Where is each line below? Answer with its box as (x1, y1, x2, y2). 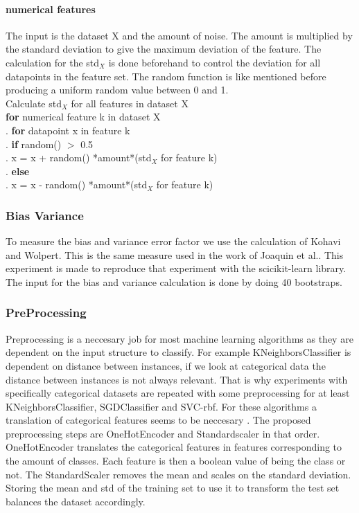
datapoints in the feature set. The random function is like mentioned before (6, 69, 326, 83)
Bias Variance (6, 206, 84, 224)
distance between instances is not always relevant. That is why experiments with (6, 372, 348, 386)
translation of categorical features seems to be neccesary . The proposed (6, 413, 311, 427)
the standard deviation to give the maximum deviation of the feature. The (6, 42, 322, 56)
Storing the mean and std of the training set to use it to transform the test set (6, 480, 340, 495)
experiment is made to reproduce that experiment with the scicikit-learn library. (6, 261, 347, 276)
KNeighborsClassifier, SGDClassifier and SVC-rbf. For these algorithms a (6, 399, 317, 413)
